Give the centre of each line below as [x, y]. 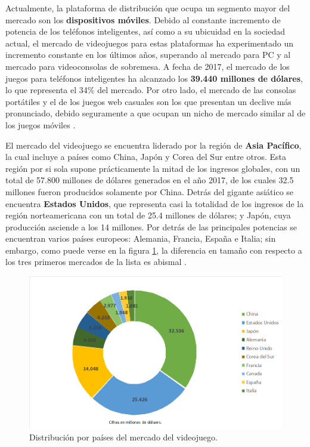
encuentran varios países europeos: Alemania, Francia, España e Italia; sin [141, 238]
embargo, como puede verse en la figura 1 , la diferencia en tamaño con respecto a [154, 250]
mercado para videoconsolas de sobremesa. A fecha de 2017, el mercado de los [148, 66]
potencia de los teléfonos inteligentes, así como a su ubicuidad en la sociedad [145, 31]
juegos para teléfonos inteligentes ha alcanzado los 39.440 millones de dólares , [154, 78]
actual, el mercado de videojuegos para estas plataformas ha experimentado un [150, 43]
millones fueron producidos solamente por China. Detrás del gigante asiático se [150, 191]
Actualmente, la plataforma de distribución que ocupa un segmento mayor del [148, 8]
